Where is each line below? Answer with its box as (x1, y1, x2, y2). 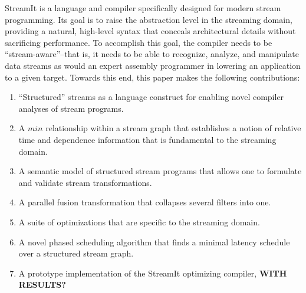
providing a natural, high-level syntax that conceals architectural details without (5, 25, 296, 37)
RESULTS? (18, 278, 66, 291)
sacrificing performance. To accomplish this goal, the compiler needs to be (5, 36, 272, 48)
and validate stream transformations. (18, 176, 152, 188)
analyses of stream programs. (18, 102, 124, 114)
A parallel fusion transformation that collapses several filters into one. (18, 196, 271, 208)
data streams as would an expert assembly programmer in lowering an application (5, 59, 301, 71)
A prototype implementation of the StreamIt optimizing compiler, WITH (18, 267, 287, 279)
